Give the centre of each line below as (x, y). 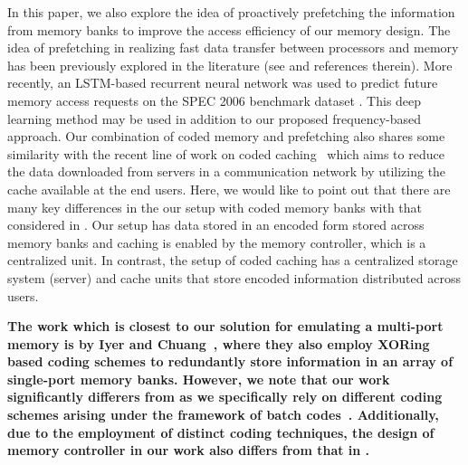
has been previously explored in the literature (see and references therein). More (230, 65)
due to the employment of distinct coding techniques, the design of (221, 432)
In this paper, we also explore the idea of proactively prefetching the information (231, 12)
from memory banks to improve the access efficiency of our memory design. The (229, 29)
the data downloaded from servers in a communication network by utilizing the (227, 171)
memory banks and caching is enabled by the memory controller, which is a (217, 242)
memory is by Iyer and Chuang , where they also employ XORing (219, 343)
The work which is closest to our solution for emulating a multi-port (225, 326)
